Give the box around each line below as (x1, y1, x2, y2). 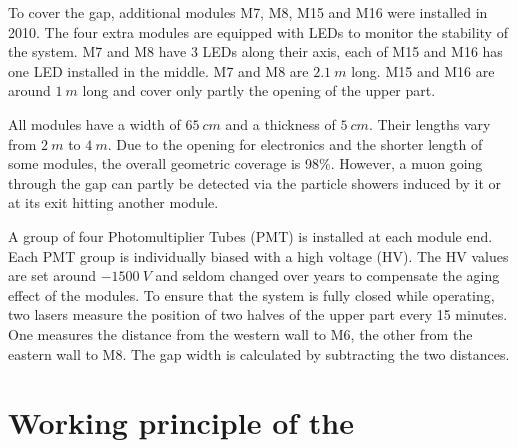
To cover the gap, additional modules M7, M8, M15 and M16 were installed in (8, 2, 488, 22)
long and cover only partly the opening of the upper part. (82, 80, 436, 101)
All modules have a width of (8, 113, 181, 134)
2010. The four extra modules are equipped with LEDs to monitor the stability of (8, 21, 508, 42)
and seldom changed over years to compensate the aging (155, 265, 500, 286)
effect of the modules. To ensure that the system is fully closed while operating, (8, 284, 495, 305)
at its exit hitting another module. (8, 192, 219, 213)
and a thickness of (225, 113, 336, 134)
